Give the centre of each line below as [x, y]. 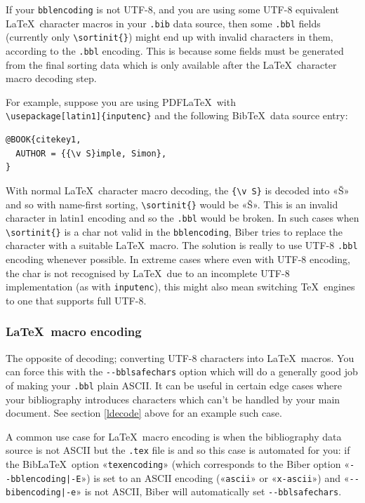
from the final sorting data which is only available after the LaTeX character [171, 64]
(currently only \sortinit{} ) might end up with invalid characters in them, [170, 37]
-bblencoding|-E [44, 479]
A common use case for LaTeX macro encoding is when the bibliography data [174, 436]
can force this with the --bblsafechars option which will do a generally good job [182, 371]
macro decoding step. [51, 78]
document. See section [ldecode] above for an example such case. [144, 413]
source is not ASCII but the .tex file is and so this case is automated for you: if [178, 450]
